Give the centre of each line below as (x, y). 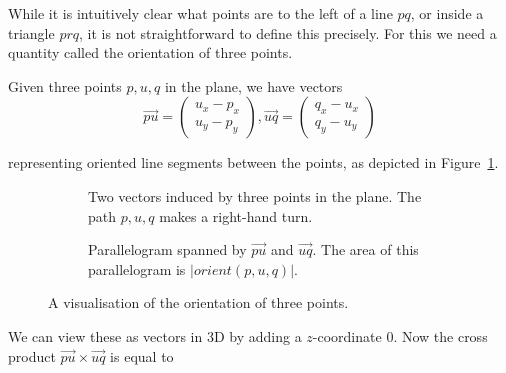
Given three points (65, 85)
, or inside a (447, 13)
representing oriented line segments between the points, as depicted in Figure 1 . (253, 162)
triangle (31, 32)
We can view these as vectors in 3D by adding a (155, 335)
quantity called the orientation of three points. (150, 52)
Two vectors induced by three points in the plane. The (255, 195)
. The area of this (365, 249)
